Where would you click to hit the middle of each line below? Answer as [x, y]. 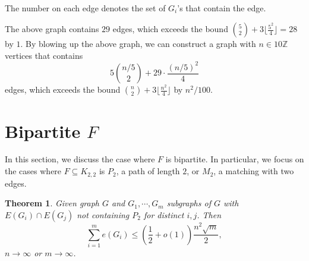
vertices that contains [44, 55]
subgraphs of [189, 203]
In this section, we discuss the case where [80, 159]
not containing [103, 214]
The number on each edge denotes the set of [85, 7]
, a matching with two [254, 171]
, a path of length [148, 171]
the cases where [33, 171]
